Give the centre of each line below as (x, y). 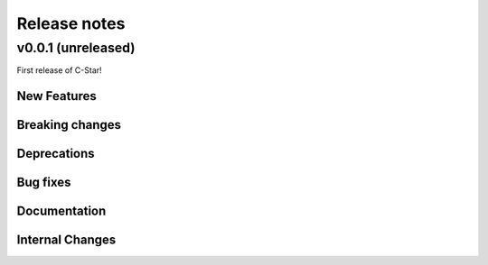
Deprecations (56, 154)
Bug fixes (44, 183)
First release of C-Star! (60, 70)
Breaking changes (69, 125)
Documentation (61, 211)
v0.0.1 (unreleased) (76, 48)
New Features (56, 96)
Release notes (71, 23)
